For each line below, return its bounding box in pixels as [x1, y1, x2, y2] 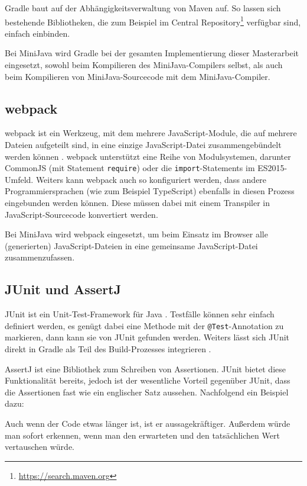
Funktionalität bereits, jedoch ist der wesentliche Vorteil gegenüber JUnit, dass [5, 374, 290, 387]
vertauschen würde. [5, 440, 74, 453]
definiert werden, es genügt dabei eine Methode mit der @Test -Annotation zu [5, 319, 284, 331]
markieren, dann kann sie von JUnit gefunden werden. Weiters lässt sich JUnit [5, 331, 290, 343]
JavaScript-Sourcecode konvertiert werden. [5, 208, 158, 220]
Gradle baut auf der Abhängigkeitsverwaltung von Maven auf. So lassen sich [5, 2, 281, 14]
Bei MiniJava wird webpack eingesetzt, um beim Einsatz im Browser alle [5, 228, 268, 240]
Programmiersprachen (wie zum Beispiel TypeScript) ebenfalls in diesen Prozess [5, 185, 295, 197]
